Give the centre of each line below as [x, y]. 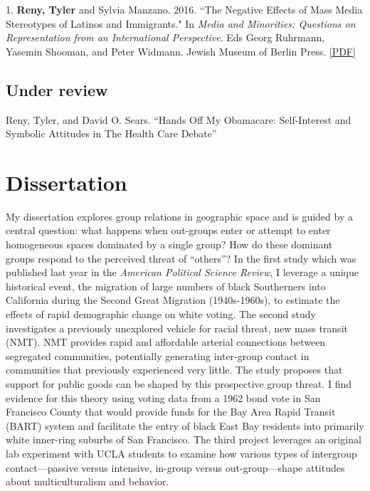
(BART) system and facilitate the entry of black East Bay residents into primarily [185, 425]
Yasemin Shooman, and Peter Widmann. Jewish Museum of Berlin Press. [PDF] [181, 51]
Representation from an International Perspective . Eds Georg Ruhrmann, [165, 37]
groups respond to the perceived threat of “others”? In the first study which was [181, 258]
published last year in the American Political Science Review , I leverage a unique [182, 272]
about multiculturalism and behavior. [88, 481]
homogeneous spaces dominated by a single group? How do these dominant [169, 244]
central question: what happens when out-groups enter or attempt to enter [168, 230]
